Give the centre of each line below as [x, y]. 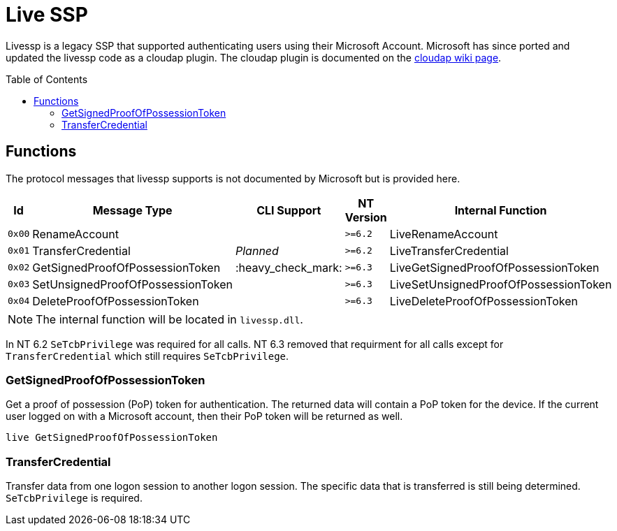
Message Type [132, 210]
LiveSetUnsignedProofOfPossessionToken [501, 284]
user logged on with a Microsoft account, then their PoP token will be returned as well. [204, 416]
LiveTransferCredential [449, 250]
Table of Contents [47, 79]
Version [366, 217]
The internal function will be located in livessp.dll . [169, 319]
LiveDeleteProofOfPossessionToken [484, 301]
